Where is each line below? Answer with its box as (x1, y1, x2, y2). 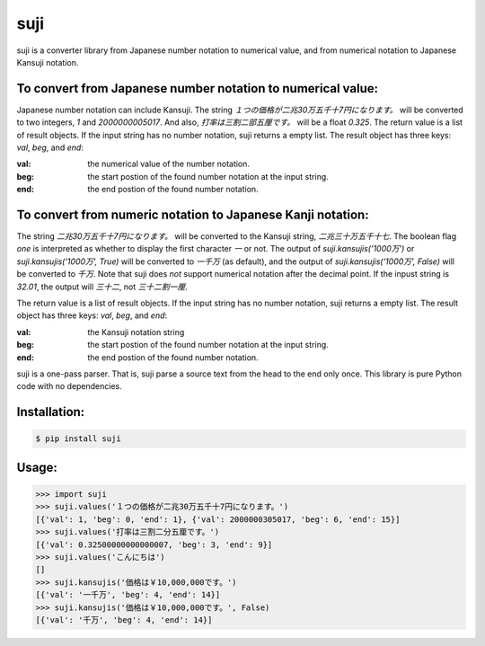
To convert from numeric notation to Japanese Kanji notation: (16, 208, 369, 222)
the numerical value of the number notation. (87, 158, 251, 170)
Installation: (16, 404, 85, 420)
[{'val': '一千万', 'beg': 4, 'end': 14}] (35, 589, 221, 600)
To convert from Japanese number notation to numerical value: (16, 81, 379, 96)
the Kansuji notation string (87, 326, 185, 337)
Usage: (16, 459, 58, 475)
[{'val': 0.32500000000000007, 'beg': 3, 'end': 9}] (35, 539, 273, 550)
